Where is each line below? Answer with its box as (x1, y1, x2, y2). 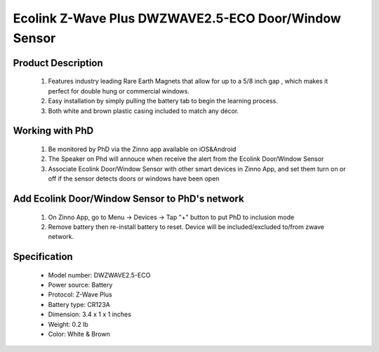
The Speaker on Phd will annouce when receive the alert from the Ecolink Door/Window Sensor (48, 155, 324, 163)
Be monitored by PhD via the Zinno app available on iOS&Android (48, 145, 237, 153)
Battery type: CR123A (48, 300, 110, 308)
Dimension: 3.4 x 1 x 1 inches (48, 310, 131, 319)
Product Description (13, 57, 103, 69)
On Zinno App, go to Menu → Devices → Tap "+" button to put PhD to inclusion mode (48, 213, 295, 221)
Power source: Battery (48, 281, 113, 289)
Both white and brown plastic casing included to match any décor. (48, 106, 239, 115)
